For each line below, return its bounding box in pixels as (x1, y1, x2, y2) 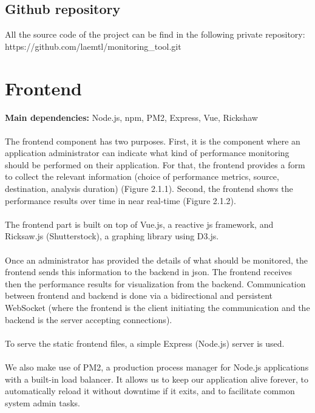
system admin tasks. (5, 396, 80, 409)
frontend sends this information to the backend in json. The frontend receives (5, 265, 293, 278)
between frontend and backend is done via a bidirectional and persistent (5, 289, 273, 302)
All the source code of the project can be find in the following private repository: (5, 28, 305, 41)
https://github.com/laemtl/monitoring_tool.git (5, 39, 181, 52)
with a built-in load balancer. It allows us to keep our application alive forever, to (5, 372, 309, 385)
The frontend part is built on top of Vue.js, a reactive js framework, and (5, 217, 274, 230)
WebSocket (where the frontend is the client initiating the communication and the (5, 301, 310, 314)
